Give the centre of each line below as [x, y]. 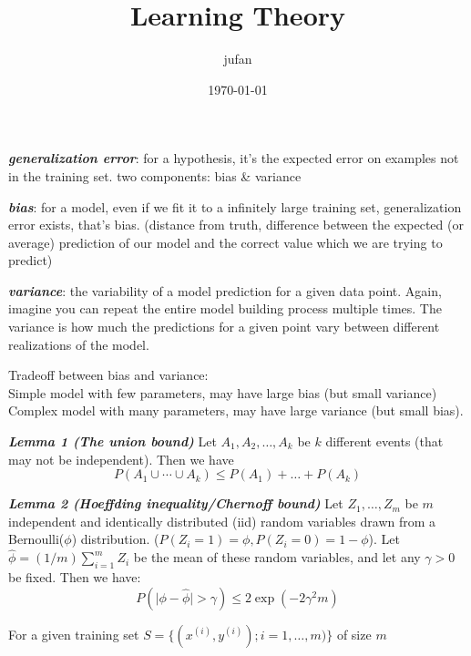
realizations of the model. [79, 344]
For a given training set [74, 634]
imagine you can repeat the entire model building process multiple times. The [225, 308]
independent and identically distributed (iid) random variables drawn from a [222, 521]
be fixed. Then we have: [75, 577]
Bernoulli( [36, 539]
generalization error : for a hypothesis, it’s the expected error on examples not [234, 158]
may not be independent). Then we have [121, 459]
